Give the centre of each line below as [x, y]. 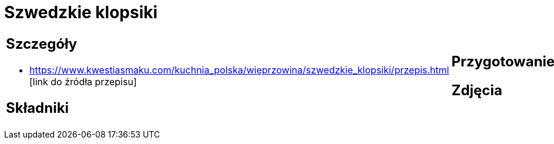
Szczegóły [42, 43]
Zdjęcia [477, 90]
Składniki [38, 108]
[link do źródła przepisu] [83, 81]
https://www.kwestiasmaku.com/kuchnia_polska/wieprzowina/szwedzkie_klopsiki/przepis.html [239, 70]
